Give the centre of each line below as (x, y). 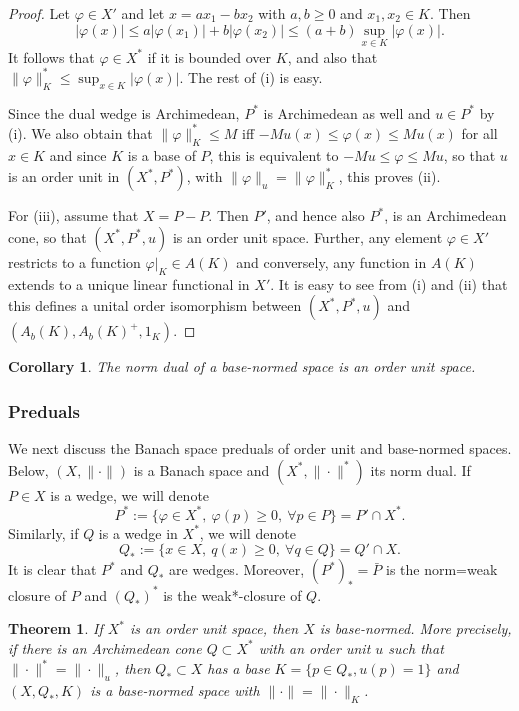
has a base (238, 668)
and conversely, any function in (331, 261)
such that (416, 647)
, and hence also (315, 215)
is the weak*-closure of (232, 594)
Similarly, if (43, 532)
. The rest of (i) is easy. (251, 76)
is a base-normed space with (175, 689)
